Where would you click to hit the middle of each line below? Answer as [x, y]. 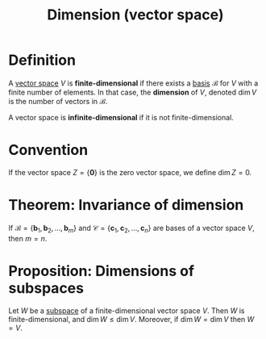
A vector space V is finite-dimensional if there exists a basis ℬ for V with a [133, 83]
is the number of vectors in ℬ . [58, 101]
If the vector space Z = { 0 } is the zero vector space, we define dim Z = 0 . [130, 172]
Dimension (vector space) [135, 15]
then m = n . [28, 238]
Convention [48, 150]
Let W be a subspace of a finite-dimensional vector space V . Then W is [127, 310]
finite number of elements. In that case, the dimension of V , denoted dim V [133, 92]
